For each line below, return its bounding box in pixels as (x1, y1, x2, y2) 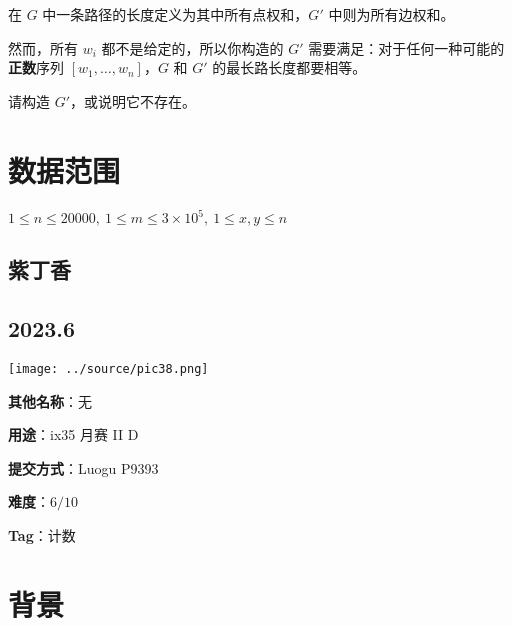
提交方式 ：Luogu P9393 (8, 457, 159, 478)
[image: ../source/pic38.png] (8, 361, 209, 376)
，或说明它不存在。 (70, 90, 197, 111)
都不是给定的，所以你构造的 (101, 37, 284, 58)
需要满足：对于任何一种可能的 (308, 37, 505, 58)
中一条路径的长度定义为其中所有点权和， (42, 4, 309, 24)
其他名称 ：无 (8, 390, 92, 411)
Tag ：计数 (8, 525, 76, 546)
